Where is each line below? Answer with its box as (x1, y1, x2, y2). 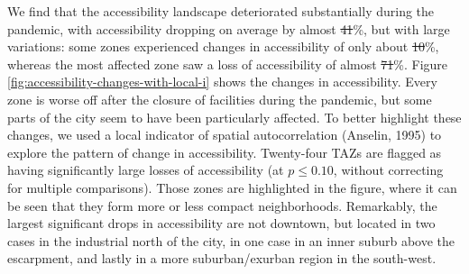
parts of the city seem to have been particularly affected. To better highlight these (7, 107, 462, 126)
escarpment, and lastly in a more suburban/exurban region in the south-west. (7, 249, 437, 268)
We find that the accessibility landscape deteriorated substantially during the (7, 2, 435, 20)
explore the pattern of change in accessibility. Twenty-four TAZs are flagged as (7, 142, 442, 161)
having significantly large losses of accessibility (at (7, 160, 284, 179)
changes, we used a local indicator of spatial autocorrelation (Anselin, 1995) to (7, 125, 442, 144)
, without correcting (333, 160, 444, 179)
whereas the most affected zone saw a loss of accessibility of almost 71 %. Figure (7, 54, 448, 73)
